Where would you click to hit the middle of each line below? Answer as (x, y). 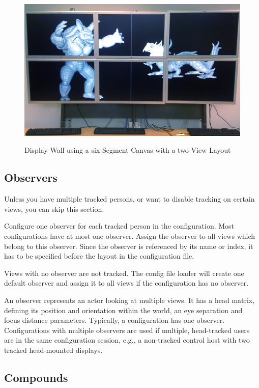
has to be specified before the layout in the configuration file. (99, 256)
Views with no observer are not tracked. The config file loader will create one (124, 273)
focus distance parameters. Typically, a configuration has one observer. (114, 320)
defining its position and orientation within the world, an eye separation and (123, 310)
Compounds (36, 377)
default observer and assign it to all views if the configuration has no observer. (126, 283)
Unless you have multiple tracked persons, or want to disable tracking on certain (129, 199)
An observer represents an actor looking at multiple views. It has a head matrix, (129, 300)
